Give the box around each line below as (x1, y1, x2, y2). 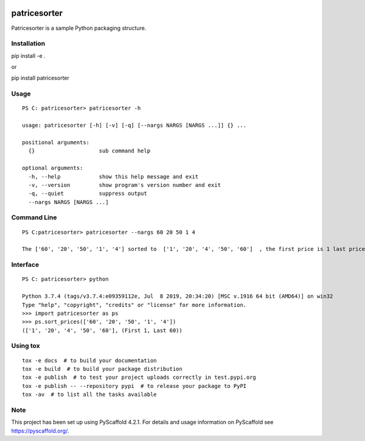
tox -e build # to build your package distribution (22, 365, 182, 373)
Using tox (11, 342, 40, 350)
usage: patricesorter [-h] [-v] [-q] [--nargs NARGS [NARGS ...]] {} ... (22, 122, 247, 129)
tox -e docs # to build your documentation (22, 357, 158, 364)
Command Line (11, 213, 57, 222)
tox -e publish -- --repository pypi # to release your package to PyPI (22, 383, 247, 389)
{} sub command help (28, 147, 151, 155)
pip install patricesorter (11, 74, 70, 82)
